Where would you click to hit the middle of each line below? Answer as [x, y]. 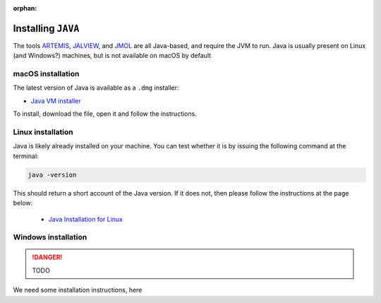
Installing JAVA [46, 28]
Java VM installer [56, 101]
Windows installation [50, 237]
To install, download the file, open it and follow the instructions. [105, 114]
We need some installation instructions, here [78, 290]
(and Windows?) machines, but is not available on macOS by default [112, 56]
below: [23, 203]
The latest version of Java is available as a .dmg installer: [96, 88]
